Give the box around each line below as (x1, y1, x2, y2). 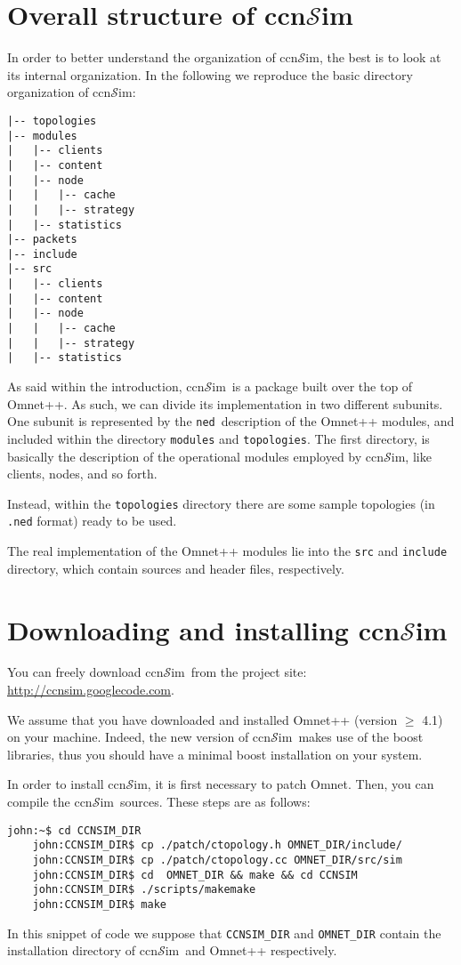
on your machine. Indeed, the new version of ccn (7, 728, 271, 746)
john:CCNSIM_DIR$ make (32, 897, 166, 911)
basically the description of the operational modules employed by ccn (7, 446, 384, 465)
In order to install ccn (7, 775, 126, 793)
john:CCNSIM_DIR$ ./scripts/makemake (32, 883, 256, 897)
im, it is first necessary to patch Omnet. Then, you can (133, 775, 434, 793)
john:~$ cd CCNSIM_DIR (7, 824, 142, 837)
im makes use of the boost (278, 728, 424, 746)
